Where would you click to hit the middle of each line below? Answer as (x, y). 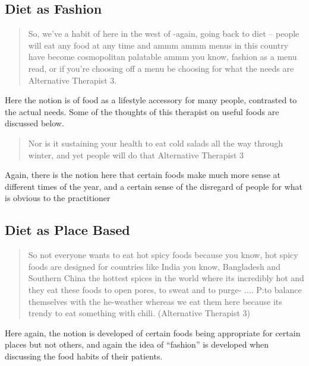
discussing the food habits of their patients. (84, 356)
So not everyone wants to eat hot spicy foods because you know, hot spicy (163, 255)
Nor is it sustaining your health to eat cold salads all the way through (156, 143)
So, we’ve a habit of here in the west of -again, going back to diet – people (164, 34)
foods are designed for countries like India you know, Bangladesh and (154, 266)
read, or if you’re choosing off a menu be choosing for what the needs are (161, 68)
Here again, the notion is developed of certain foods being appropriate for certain (153, 332)
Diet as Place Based (67, 230)
